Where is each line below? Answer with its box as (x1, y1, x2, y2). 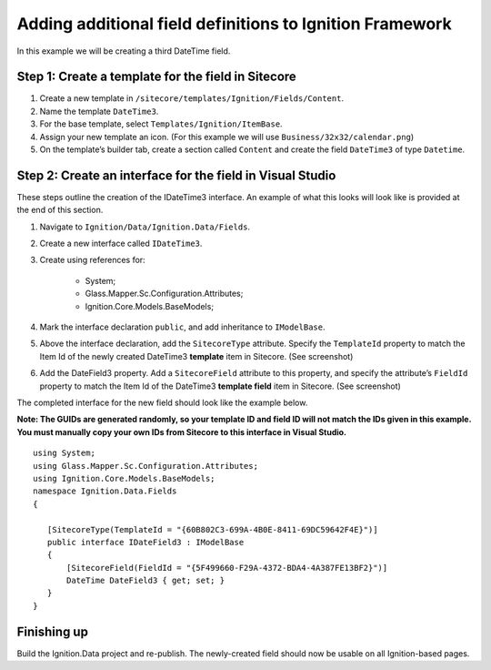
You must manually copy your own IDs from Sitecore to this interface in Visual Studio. (16, 426, 347, 437)
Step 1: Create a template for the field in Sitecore (16, 69, 297, 85)
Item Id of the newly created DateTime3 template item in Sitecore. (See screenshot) (39, 350, 354, 361)
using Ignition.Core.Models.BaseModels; (33, 473, 215, 483)
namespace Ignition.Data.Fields (33, 486, 177, 496)
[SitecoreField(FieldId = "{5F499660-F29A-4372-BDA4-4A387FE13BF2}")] (66, 563, 388, 573)
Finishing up (16, 624, 88, 639)
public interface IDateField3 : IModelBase (46, 537, 245, 547)
